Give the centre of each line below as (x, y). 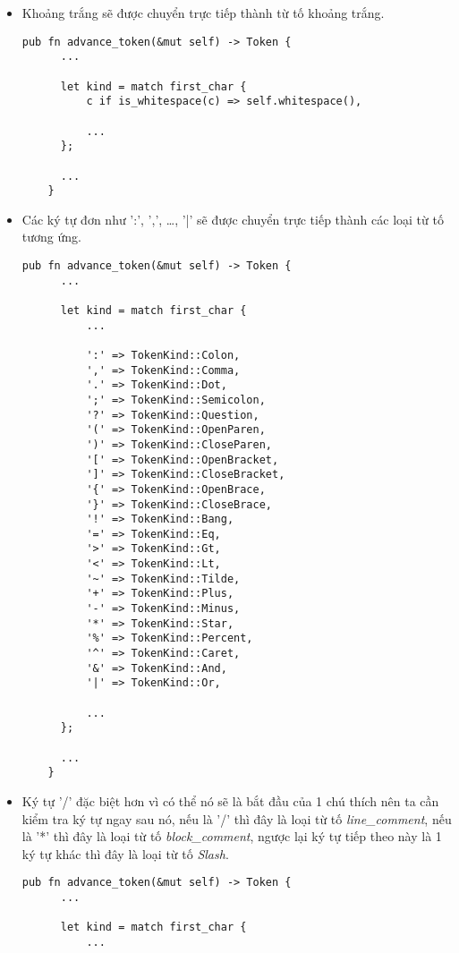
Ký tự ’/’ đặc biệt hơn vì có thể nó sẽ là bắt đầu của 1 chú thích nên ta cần (230, 800)
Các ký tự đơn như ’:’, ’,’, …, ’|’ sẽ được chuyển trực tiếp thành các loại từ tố (233, 219)
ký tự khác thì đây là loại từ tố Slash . (125, 853)
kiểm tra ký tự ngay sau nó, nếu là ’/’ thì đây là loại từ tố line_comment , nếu (237, 818)
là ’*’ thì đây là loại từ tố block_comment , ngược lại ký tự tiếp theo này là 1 (232, 836)
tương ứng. (51, 237)
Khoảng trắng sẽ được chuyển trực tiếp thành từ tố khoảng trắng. (203, 13)
